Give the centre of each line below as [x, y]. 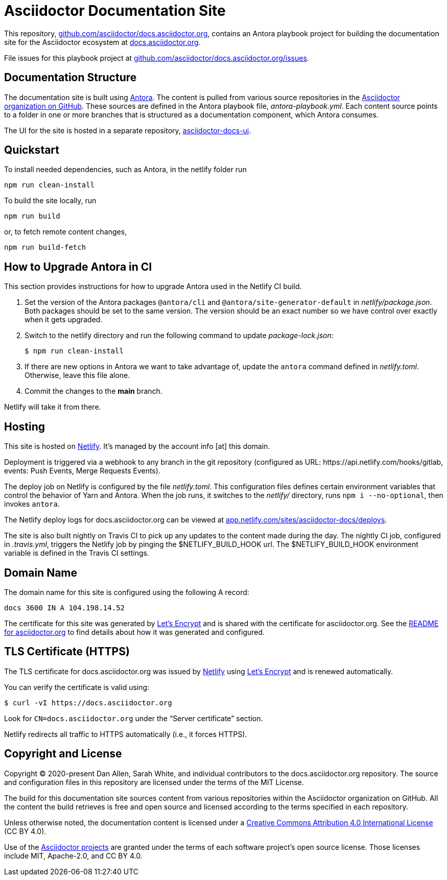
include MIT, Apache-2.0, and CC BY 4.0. [73, 855]
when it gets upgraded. [64, 320]
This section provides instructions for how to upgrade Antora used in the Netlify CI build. [153, 287]
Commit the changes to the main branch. [93, 391]
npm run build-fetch [45, 247]
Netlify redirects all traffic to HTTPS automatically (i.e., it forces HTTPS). [126, 734]
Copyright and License [63, 754]
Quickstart [32, 150]
